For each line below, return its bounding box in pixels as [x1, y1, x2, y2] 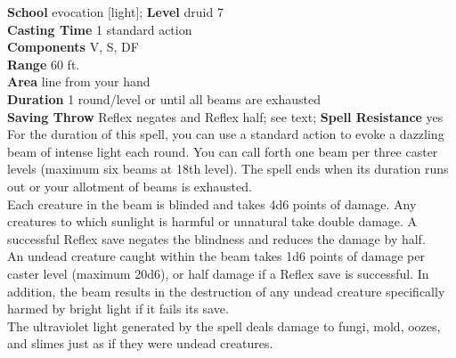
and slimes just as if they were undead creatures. [7, 334, 273, 353]
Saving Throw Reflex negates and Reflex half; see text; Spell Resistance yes [7, 107, 444, 126]
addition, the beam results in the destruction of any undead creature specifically [7, 281, 445, 300]
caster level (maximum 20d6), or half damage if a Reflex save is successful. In [7, 264, 429, 282]
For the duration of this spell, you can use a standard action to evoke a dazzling [7, 125, 444, 143]
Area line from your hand [7, 72, 151, 91]
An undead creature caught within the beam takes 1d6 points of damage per [7, 247, 425, 265]
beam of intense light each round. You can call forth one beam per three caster [7, 142, 438, 160]
